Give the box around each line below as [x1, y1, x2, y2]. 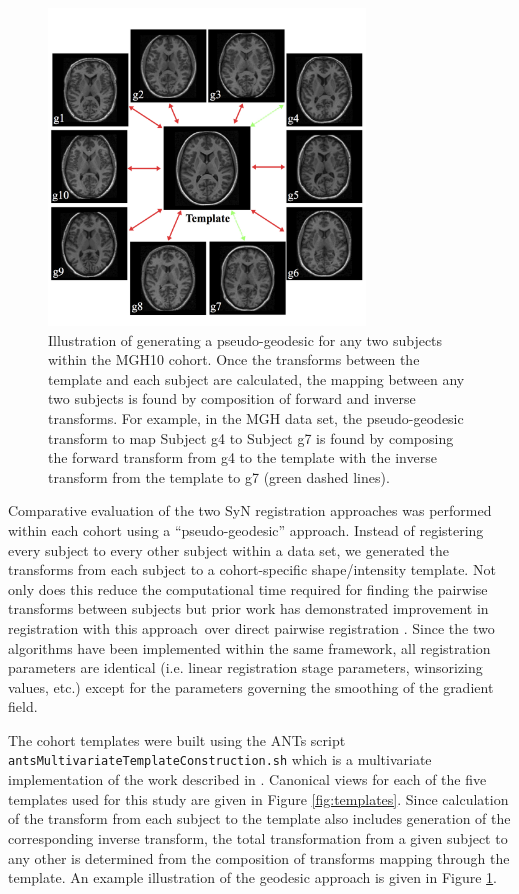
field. [8, 696, 38, 717]
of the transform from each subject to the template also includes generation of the [8, 808, 511, 829]
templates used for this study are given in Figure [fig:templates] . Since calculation [8, 788, 509, 809]
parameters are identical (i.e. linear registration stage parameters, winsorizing [8, 657, 483, 678]
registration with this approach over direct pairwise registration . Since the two [8, 617, 495, 638]
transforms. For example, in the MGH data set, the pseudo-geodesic [48, 407, 464, 428]
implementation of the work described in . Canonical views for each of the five [8, 769, 487, 790]
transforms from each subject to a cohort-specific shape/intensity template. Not [8, 559, 496, 580]
